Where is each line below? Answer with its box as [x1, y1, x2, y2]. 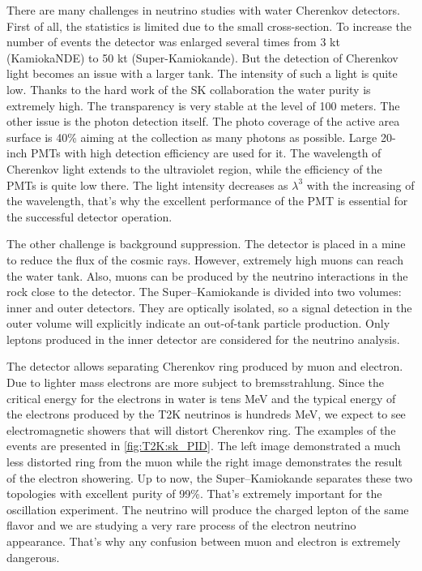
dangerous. [6, 548, 60, 565]
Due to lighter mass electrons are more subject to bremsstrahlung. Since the [6, 374, 384, 391]
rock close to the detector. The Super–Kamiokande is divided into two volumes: [6, 283, 402, 300]
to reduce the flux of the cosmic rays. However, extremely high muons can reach [6, 251, 403, 268]
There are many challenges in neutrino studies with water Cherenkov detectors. [6, 2, 400, 18]
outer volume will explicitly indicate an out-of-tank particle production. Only [6, 315, 390, 332]
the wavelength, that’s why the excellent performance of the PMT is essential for [6, 192, 408, 209]
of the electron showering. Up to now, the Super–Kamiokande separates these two [6, 469, 412, 486]
